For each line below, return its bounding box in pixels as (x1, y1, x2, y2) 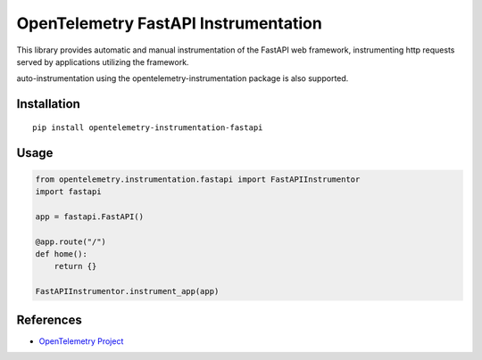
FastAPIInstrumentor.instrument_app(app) (35, 286, 220, 297)
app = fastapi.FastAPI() (35, 211, 145, 222)
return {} (54, 261, 97, 272)
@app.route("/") (35, 236, 107, 247)
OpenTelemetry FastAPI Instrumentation (16, 13, 323, 33)
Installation (16, 96, 80, 111)
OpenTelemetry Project (38, 335, 124, 347)
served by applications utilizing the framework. (16, 56, 189, 67)
